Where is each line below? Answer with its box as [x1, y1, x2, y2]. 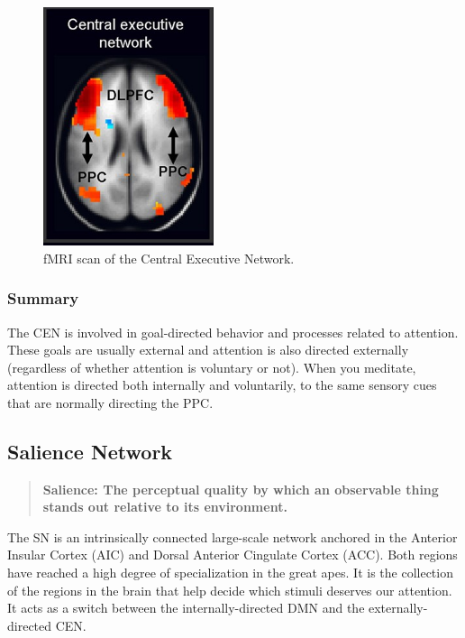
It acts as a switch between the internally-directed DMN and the [7, 598, 365, 617]
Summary [7, 287, 79, 310]
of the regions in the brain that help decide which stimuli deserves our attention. [7, 580, 452, 599]
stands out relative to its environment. [42, 497, 287, 516]
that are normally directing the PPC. [7, 393, 214, 411]
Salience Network [7, 437, 173, 465]
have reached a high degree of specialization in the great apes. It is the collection [7, 563, 453, 582]
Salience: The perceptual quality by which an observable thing [42, 479, 439, 498]
